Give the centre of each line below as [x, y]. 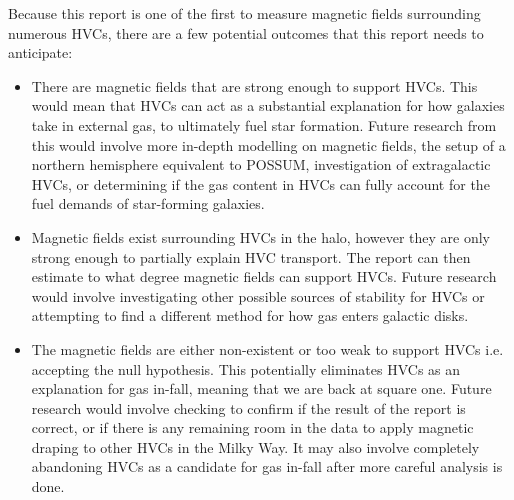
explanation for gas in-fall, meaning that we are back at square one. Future [261, 388]
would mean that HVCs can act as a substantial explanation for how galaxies [268, 105]
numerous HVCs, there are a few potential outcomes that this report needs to [246, 32]
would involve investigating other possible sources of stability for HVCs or [258, 295]
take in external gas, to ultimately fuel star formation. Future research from [264, 124]
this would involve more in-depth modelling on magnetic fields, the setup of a [268, 144]
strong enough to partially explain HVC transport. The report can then [251, 256]
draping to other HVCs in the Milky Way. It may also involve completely [255, 446]
